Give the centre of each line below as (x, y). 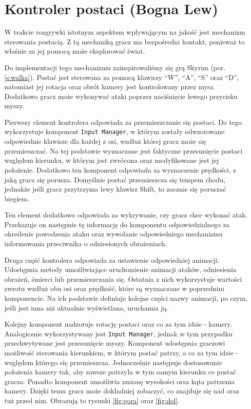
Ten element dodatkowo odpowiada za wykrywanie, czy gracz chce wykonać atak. (126, 215)
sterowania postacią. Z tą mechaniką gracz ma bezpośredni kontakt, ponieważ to (125, 41)
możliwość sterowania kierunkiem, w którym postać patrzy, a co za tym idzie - (121, 353)
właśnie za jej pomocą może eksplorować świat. (75, 51)
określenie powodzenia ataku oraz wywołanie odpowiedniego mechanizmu (114, 234)
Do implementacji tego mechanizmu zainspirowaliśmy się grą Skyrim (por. (115, 67)
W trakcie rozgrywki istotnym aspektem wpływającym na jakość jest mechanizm (125, 32)
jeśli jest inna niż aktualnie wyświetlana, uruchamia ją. (87, 307)
